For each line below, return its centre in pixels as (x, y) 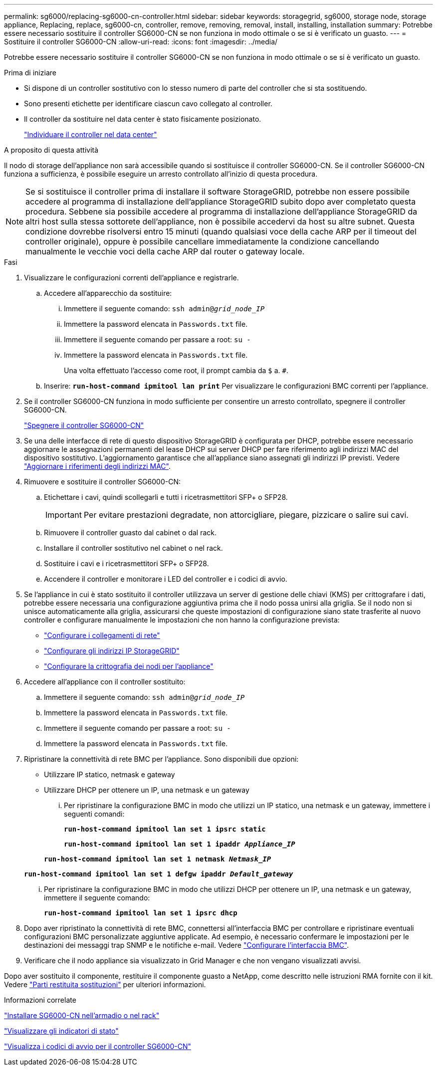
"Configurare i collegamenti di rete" (102, 635)
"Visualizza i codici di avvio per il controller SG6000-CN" (98, 1046)
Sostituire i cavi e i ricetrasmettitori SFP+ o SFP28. (126, 563)
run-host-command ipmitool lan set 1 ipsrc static (165, 829)
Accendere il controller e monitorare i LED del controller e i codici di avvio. (166, 579)
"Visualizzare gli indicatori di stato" (61, 1031)
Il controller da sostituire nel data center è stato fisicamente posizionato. (143, 119)
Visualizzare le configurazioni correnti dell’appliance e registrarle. (131, 278)
